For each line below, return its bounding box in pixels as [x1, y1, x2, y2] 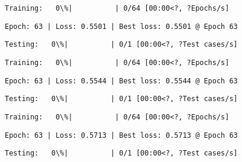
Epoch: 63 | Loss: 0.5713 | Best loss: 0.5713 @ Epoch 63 [5, 131, 238, 140]
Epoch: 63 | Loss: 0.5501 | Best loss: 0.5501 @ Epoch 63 [5, 22, 238, 31]
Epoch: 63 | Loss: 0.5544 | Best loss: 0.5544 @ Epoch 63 [5, 76, 238, 85]
